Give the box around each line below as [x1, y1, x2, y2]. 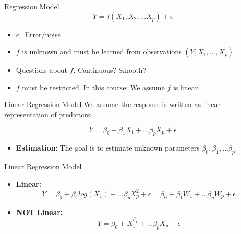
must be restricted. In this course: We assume [22, 81, 165, 92]
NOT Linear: [16, 206, 63, 217]
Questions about [16, 65, 67, 75]
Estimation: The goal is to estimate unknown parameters [16, 142, 200, 153]
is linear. [173, 81, 200, 92]
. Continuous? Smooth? [73, 65, 147, 75]
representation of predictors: [4, 109, 92, 119]
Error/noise [25, 29, 61, 39]
